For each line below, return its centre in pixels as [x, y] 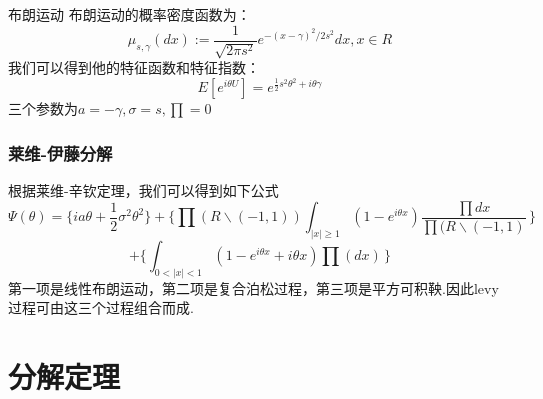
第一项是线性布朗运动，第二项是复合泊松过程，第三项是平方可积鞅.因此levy [253, 287]
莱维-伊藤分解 [60, 152]
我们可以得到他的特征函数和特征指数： [134, 67]
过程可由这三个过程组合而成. [101, 307]
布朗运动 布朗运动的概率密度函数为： [129, 14]
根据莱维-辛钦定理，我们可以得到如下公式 [143, 190]
